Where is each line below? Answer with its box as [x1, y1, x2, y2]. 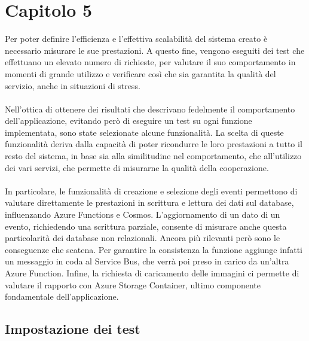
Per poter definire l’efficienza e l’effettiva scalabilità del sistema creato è [5, 32, 268, 45]
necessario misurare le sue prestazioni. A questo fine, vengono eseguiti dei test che [5, 44, 305, 56]
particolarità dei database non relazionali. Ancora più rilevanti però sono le [5, 232, 280, 244]
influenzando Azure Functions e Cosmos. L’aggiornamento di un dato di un [5, 208, 280, 221]
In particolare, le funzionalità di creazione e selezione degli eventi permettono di [5, 184, 298, 197]
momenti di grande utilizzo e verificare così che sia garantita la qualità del [5, 67, 276, 80]
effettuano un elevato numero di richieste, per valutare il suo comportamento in [5, 56, 296, 68]
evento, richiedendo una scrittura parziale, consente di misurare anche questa [5, 220, 287, 232]
